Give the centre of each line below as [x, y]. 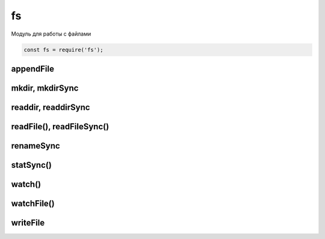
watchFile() [33, 204]
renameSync [36, 146]
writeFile [28, 223]
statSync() [32, 165]
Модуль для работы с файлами [51, 34]
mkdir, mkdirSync [45, 88]
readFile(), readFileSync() [60, 126]
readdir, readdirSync [51, 107]
